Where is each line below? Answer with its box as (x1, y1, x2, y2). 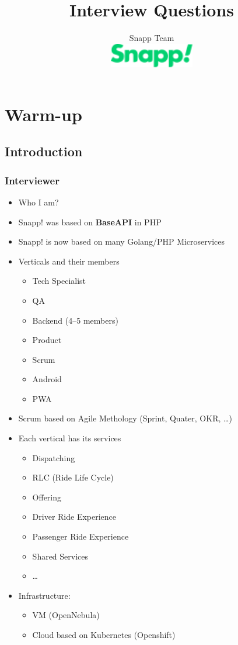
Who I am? (18, 195, 59, 208)
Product (32, 334, 62, 346)
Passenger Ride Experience (32, 530, 129, 543)
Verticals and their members (18, 255, 120, 267)
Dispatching (32, 451, 75, 464)
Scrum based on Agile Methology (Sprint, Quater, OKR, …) (18, 412, 232, 424)
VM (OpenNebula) (32, 609, 100, 621)
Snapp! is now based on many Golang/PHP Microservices (18, 235, 225, 248)
